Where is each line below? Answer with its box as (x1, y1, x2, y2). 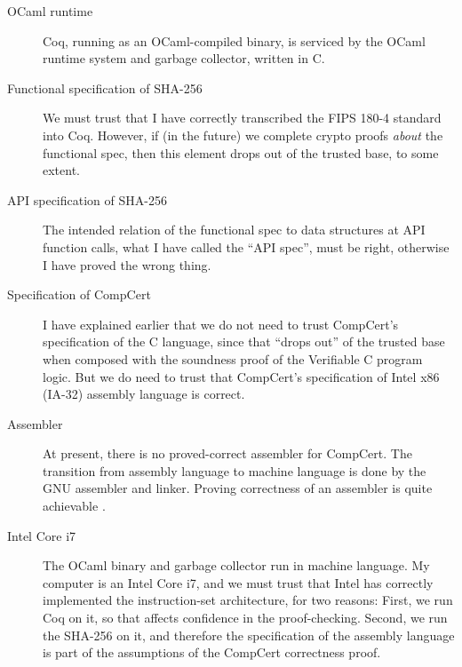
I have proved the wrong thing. (43, 255, 211, 274)
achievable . (43, 496, 106, 515)
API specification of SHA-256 (7, 190, 167, 209)
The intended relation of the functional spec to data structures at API (43, 220, 426, 239)
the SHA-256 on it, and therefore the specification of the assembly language (43, 625, 455, 644)
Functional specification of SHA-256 (7, 78, 203, 97)
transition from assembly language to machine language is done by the (43, 461, 426, 480)
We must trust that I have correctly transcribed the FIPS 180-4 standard (43, 108, 442, 127)
